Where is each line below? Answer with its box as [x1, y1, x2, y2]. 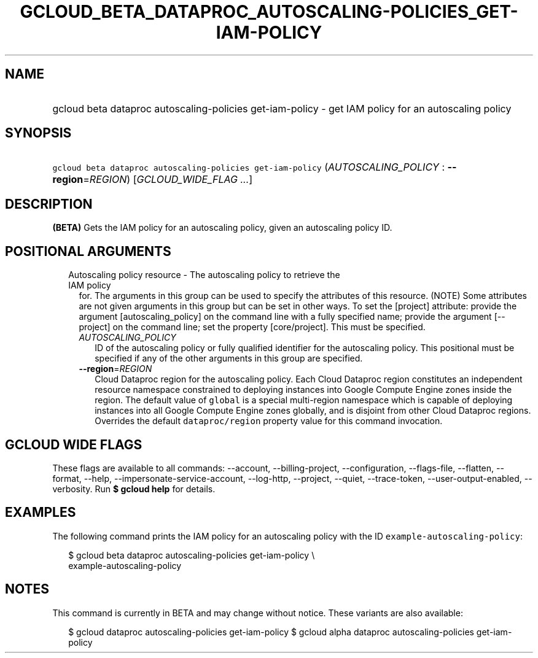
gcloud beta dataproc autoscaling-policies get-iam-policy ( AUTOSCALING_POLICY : [52, 161, 445, 174]
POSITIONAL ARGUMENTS [5, 243, 171, 259]
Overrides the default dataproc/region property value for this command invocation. [95, 416, 443, 427]
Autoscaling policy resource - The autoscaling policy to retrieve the [68, 269, 340, 281]
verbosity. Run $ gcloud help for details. [52, 483, 216, 494]
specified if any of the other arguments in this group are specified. [95, 353, 363, 364]
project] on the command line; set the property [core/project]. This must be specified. [79, 322, 426, 333]
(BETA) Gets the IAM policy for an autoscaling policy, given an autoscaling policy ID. [52, 222, 392, 233]
